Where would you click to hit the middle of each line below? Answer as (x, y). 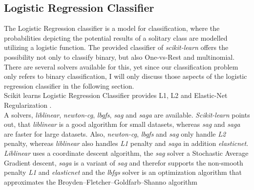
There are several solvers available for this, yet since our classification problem (121, 66)
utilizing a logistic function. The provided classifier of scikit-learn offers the (116, 47)
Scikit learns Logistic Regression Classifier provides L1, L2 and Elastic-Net (116, 95)
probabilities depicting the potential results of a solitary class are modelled (116, 37)
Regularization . (28, 105)
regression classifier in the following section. (69, 85)
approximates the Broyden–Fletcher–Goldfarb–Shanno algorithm (101, 181)
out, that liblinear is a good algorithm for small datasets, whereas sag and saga (122, 124)
